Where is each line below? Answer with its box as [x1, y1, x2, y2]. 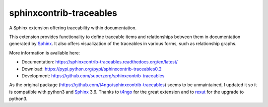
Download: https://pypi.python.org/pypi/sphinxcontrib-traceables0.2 [21, 66, 162, 72]
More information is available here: [9, 50, 80, 55]
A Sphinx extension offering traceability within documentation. [9, 25, 136, 31]
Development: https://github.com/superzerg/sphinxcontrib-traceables [21, 72, 165, 79]
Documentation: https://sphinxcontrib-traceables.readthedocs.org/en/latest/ [21, 59, 178, 65]
